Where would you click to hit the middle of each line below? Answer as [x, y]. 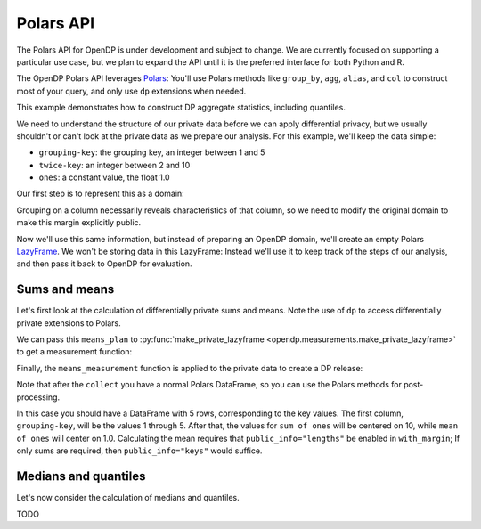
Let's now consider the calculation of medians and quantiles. [128, 498]
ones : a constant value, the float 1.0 [104, 177]
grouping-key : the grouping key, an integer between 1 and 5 [152, 152]
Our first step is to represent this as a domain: [100, 194]
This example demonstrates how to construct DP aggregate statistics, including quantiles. [181, 108]
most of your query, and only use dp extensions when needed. [131, 91]
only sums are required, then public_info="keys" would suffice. [139, 451]
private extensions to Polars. [69, 323]
